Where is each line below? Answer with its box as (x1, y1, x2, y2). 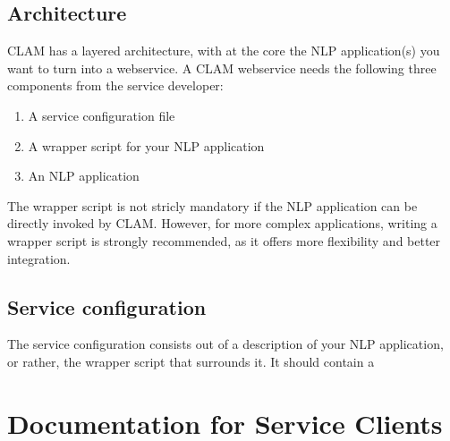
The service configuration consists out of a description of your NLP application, (7, 335, 444, 353)
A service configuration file (28, 106, 175, 124)
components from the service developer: (7, 76, 224, 95)
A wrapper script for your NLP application (28, 136, 265, 155)
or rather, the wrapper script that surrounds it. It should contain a (7, 352, 375, 370)
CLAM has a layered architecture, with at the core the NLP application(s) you (7, 41, 440, 60)
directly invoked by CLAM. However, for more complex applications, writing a (7, 214, 437, 233)
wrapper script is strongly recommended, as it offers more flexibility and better (7, 231, 441, 250)
